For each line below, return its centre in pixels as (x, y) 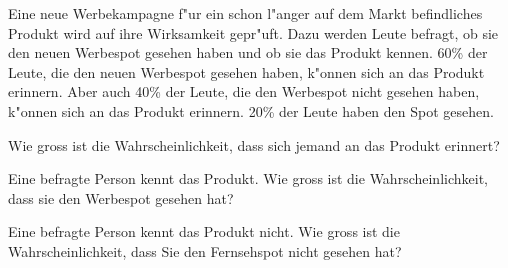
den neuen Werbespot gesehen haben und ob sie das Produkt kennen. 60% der (248, 52)
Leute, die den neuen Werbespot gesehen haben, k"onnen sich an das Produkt (246, 71)
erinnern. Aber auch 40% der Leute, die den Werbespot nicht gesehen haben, (244, 91)
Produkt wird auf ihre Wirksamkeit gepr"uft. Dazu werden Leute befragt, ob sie (253, 32)
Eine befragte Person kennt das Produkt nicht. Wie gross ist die (204, 231)
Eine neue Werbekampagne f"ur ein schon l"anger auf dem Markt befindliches (245, 13)
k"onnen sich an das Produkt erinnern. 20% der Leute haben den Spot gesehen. (251, 110)
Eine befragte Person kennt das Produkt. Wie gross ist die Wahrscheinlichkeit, (248, 178)
